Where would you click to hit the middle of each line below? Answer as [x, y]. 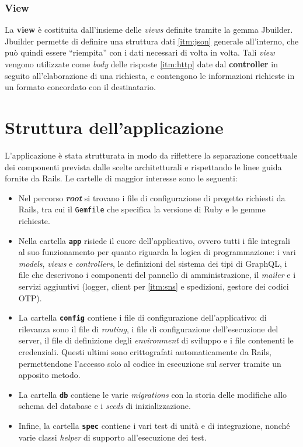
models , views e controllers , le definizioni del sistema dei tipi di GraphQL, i [153, 263]
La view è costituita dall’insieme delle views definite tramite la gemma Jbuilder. [149, 30]
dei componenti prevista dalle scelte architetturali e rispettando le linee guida [143, 166]
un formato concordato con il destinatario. [80, 87]
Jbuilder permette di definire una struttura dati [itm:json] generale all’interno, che [152, 41]
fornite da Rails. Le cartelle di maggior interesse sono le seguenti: [121, 178]
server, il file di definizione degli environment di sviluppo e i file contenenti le [156, 340]
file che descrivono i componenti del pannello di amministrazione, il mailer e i [157, 275]
